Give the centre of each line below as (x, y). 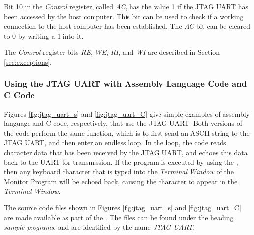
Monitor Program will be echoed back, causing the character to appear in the (121, 181)
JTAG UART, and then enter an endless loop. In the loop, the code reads (115, 142)
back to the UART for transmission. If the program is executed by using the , (121, 162)
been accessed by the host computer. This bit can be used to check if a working (124, 16)
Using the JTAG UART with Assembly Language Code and (126, 84)
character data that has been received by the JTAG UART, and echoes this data (126, 152)
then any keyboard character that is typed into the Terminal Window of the (119, 172)
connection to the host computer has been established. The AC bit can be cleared (127, 26)
